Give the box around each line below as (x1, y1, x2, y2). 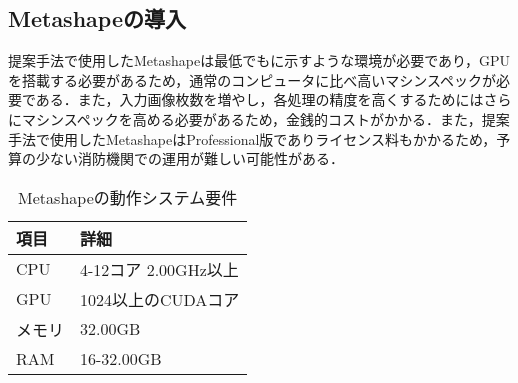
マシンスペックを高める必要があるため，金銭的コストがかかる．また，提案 (21, 108, 510, 129)
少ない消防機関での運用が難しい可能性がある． (35, 148, 344, 169)
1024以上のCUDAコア (80, 287, 240, 311)
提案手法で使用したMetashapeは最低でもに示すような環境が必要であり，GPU (8, 50, 511, 71)
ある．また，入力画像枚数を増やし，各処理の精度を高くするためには (35, 89, 484, 110)
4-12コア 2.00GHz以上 (80, 257, 239, 281)
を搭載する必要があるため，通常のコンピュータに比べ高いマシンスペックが (8, 69, 497, 90)
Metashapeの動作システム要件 (18, 185, 238, 209)
